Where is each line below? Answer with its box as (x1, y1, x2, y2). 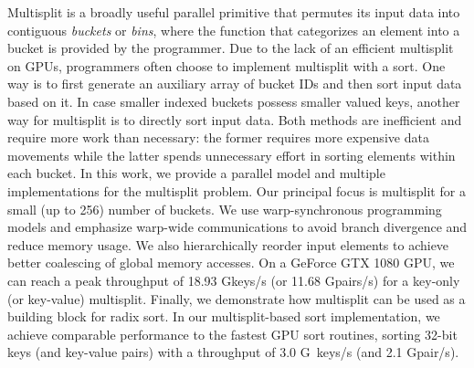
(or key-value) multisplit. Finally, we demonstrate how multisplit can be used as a (7, 289, 466, 308)
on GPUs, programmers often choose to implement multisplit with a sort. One (7, 56, 446, 75)
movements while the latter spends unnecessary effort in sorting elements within (7, 145, 456, 164)
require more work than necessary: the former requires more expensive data (7, 128, 429, 147)
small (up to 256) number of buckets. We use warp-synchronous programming (7, 199, 442, 218)
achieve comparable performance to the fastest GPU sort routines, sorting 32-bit (7, 324, 458, 343)
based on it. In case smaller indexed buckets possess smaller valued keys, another (7, 91, 460, 110)
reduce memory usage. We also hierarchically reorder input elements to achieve (7, 235, 449, 254)
